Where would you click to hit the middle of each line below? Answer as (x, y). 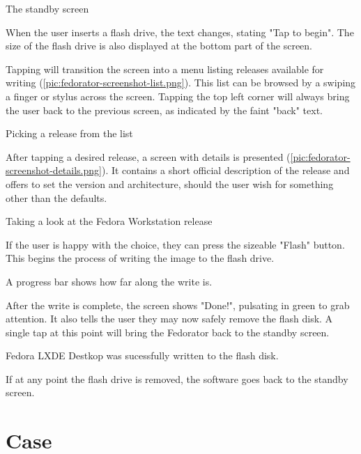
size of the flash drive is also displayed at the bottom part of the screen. (159, 46)
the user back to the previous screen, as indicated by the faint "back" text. (164, 110)
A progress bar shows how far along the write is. (109, 281)
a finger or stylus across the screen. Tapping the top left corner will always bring (178, 96)
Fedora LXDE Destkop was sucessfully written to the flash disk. (142, 355)
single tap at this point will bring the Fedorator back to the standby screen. (168, 332)
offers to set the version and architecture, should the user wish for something (170, 183)
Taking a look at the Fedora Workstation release (109, 221)
